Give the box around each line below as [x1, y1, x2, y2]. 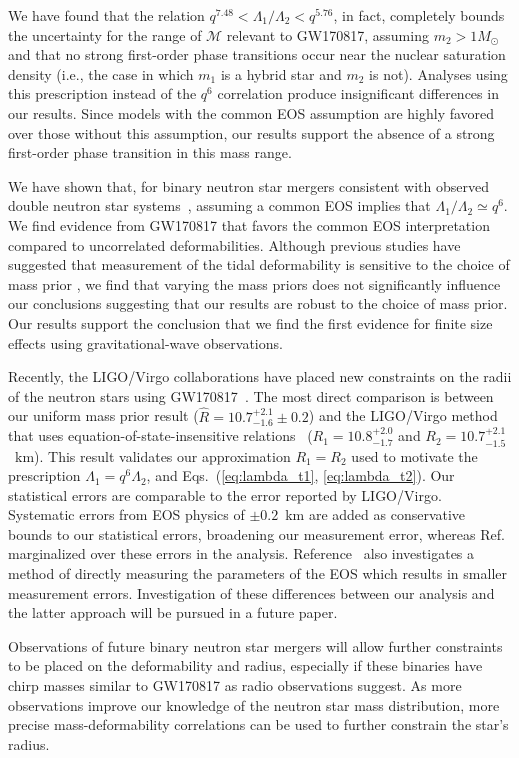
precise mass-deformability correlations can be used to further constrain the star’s [8, 714, 509, 735]
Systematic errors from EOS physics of [8, 504, 245, 525]
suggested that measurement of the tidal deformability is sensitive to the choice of [8, 254, 510, 275]
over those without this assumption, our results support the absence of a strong [8, 122, 495, 143]
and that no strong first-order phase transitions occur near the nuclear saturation [8, 44, 506, 65]
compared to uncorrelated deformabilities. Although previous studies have [8, 234, 461, 255]
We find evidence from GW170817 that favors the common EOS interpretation [8, 214, 490, 235]
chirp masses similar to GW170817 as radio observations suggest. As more [8, 675, 462, 696]
